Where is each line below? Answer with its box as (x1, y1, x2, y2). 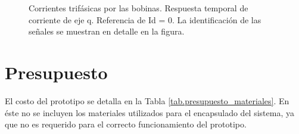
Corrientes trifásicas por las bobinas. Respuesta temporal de (29, 2, 248, 14)
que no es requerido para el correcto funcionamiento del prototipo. (5, 118, 247, 130)
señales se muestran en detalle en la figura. (29, 25, 185, 38)
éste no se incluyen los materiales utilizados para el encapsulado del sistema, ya (5, 106, 294, 119)
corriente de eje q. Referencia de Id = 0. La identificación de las (29, 13, 261, 26)
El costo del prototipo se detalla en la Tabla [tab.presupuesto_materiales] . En (5, 94, 289, 107)
